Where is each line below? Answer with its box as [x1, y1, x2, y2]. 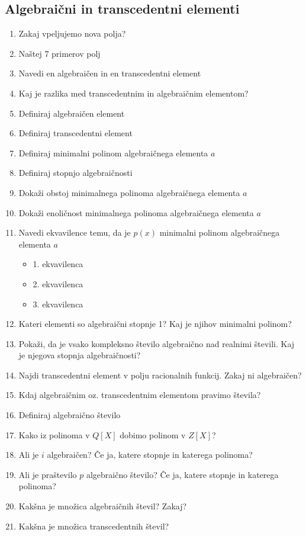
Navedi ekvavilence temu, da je [18, 226, 131, 239]
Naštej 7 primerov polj [18, 47, 101, 59]
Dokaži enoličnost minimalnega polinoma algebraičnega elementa [18, 206, 254, 219]
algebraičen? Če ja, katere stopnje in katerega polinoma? [47, 448, 253, 461]
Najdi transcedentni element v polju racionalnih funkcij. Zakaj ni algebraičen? [18, 368, 302, 381]
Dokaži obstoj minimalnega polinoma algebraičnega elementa [18, 186, 240, 198]
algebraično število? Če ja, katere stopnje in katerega [86, 468, 279, 480]
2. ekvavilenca [33, 277, 83, 290]
